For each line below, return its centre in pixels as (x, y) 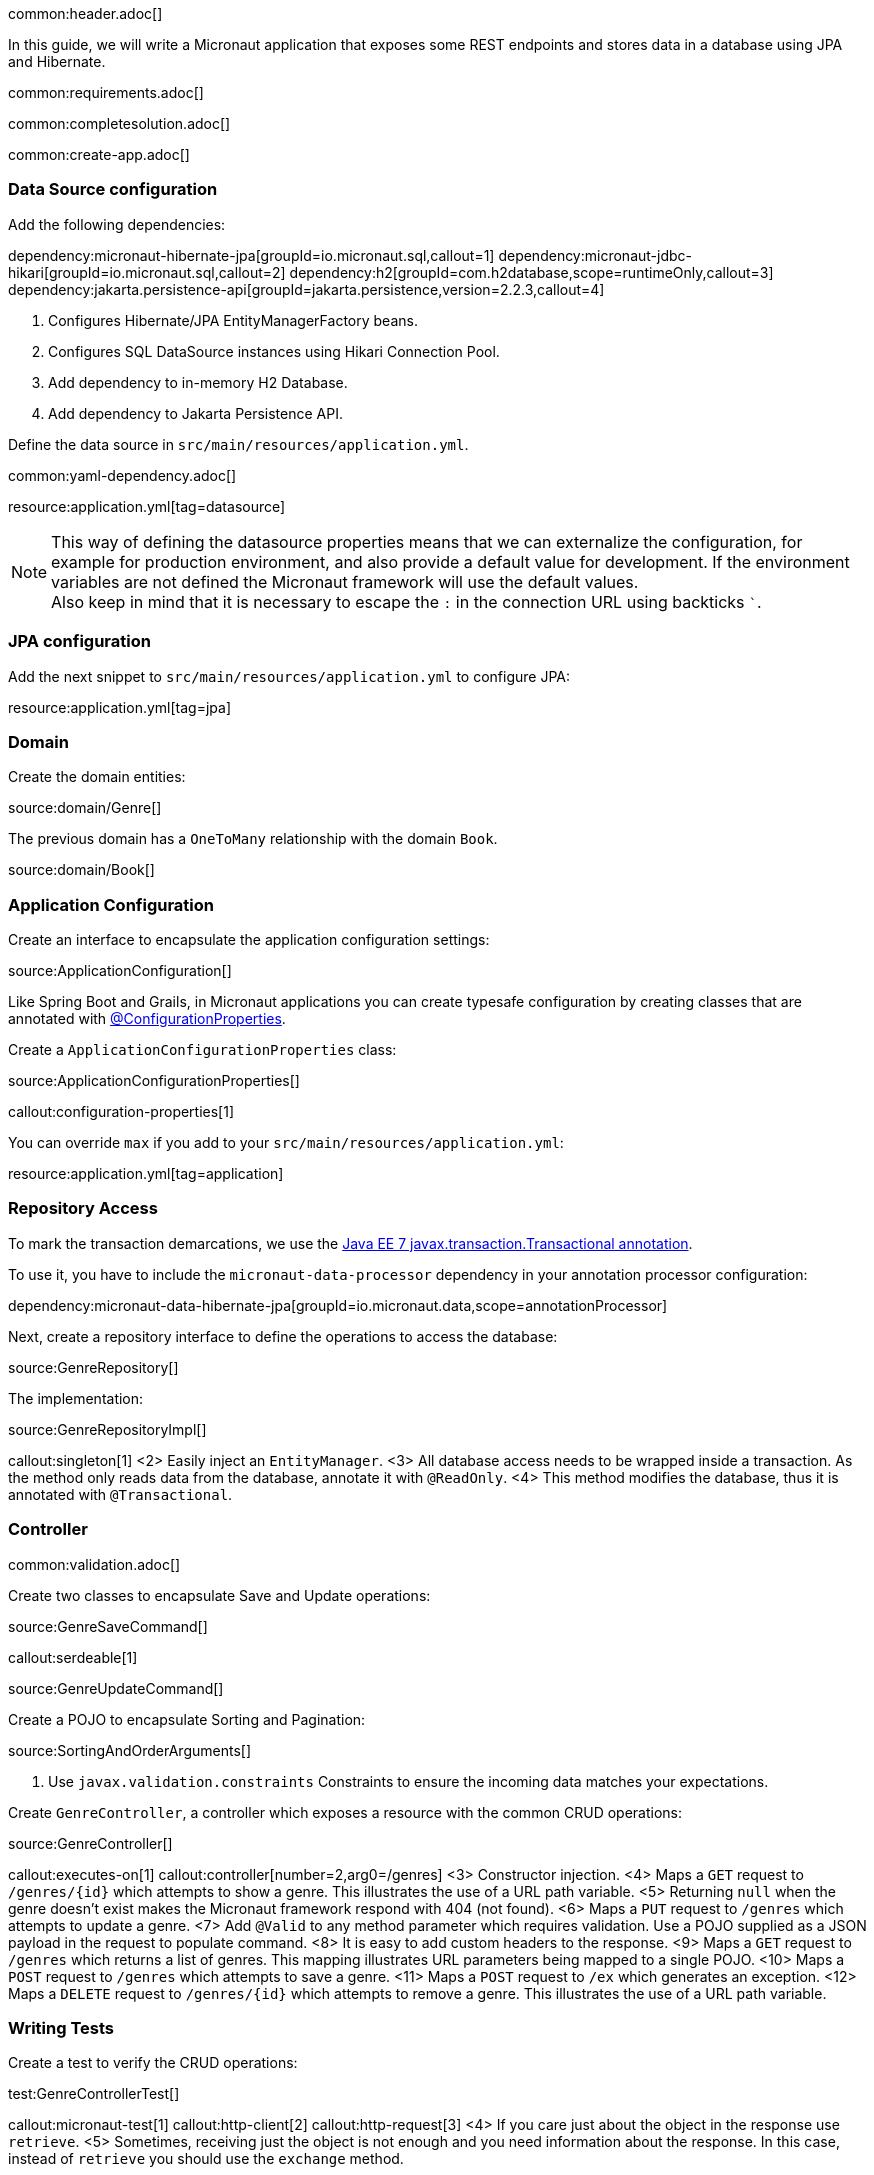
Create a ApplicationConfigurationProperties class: (202, 1049)
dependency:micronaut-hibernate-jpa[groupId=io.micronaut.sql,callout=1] (251, 255)
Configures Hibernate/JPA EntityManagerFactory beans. (233, 320)
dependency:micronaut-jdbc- (595, 255)
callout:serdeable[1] (73, 1657)
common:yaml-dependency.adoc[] (122, 475)
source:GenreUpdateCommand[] (116, 1688)
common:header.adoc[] (85, 13)
